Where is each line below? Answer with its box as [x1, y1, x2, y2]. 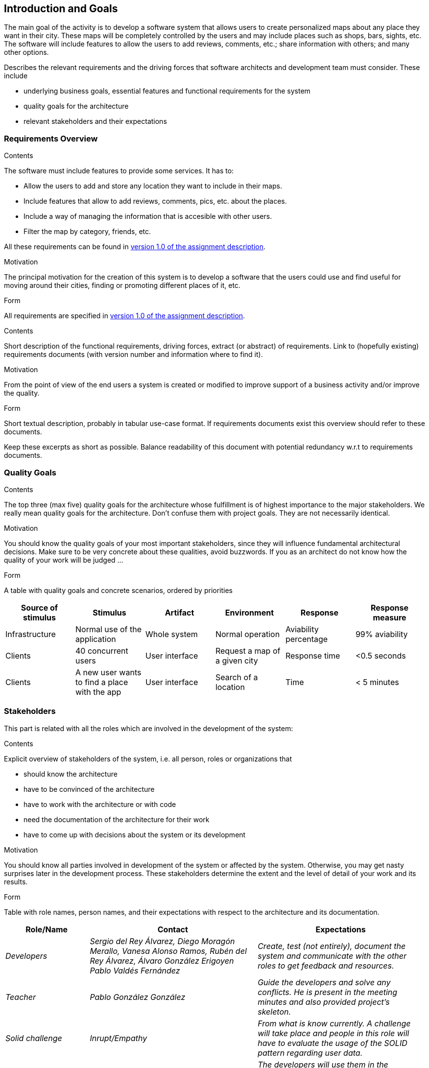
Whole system [145, 629, 198, 639]
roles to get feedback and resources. [258, 960, 394, 971]
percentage [285, 634, 328, 644]
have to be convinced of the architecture [24, 784, 155, 793]
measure [373, 612, 406, 622]
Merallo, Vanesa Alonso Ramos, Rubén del [90, 946, 247, 956]
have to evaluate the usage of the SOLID [258, 1038, 407, 1048]
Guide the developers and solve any [258, 977, 391, 987]
